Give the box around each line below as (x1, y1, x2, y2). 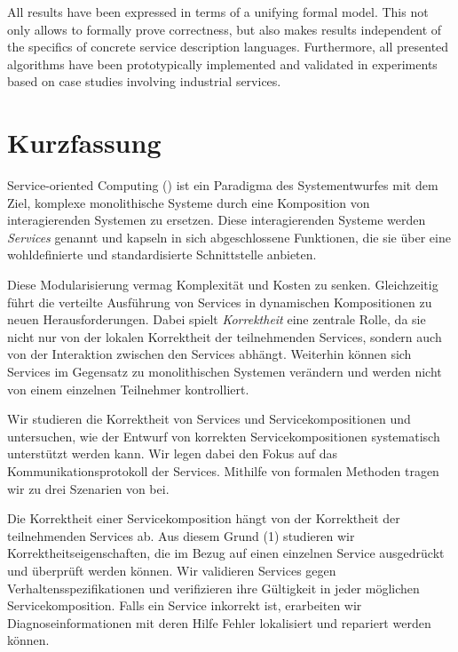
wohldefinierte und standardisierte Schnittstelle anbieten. (7, 245, 317, 264)
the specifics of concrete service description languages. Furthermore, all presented (7, 37, 449, 56)
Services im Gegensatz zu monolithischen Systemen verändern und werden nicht (7, 362, 442, 381)
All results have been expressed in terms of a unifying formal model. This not (7, 3, 429, 20)
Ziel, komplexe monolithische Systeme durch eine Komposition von (7, 193, 370, 211)
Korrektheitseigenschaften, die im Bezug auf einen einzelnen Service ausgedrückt (7, 544, 445, 562)
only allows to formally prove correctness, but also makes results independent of (7, 20, 442, 38)
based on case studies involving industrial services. (7, 72, 281, 91)
